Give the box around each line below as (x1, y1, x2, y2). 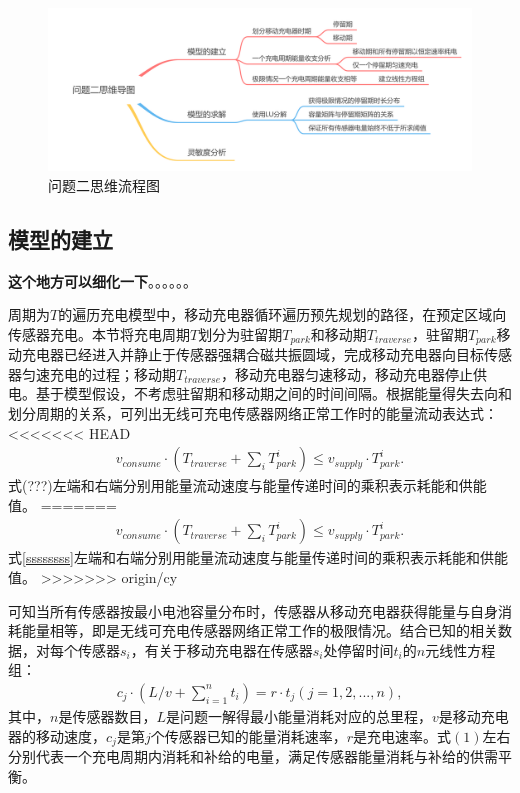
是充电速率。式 (353, 725, 451, 746)
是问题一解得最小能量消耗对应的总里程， (165, 705, 432, 726)
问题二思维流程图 (48, 174, 160, 195)
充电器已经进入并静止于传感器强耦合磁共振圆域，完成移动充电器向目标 (21, 344, 484, 365)
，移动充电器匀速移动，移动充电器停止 (221, 363, 474, 384)
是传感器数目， (58, 705, 157, 726)
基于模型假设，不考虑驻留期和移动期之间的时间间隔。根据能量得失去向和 (35, 383, 512, 404)
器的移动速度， (8, 725, 106, 746)
